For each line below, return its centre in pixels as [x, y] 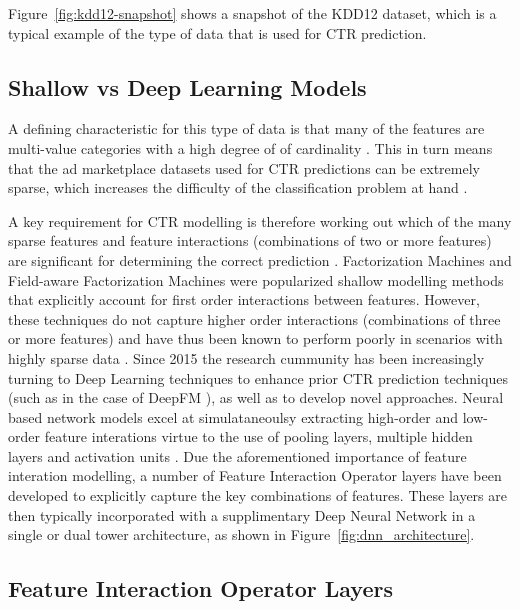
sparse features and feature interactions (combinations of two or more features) [250, 240]
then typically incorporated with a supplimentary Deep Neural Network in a [242, 514]
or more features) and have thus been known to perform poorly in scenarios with [255, 338]
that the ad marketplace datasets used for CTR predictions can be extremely [244, 167]
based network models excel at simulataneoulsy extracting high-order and [233, 416]
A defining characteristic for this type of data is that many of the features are [246, 128]
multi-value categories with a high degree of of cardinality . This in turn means [250, 147]
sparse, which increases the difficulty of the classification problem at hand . [238, 187]
